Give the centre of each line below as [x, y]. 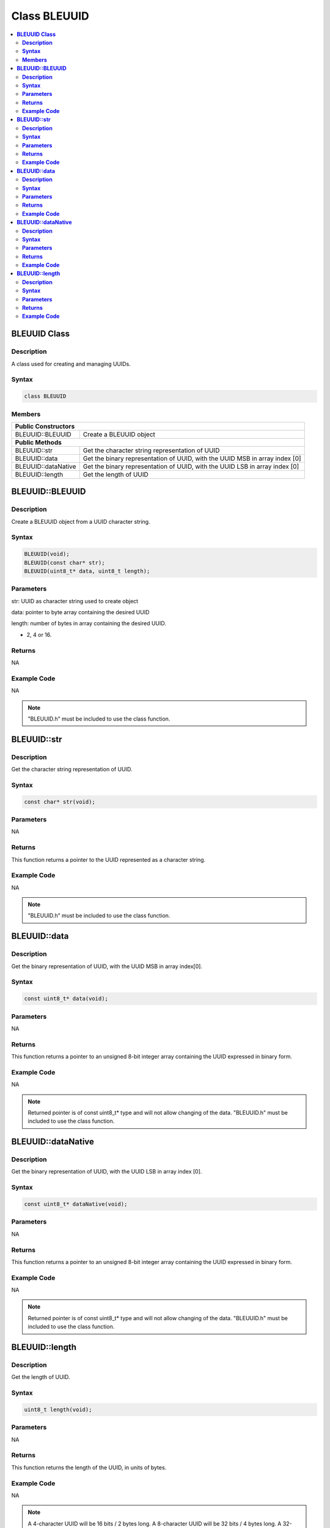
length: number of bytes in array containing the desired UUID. [89, 623]
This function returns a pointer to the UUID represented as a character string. [108, 859]
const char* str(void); [60, 802]
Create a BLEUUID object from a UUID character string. [81, 521]
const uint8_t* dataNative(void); [76, 1204]
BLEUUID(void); [47, 554]
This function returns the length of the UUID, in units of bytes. [89, 1467]
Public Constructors [45, 426]
